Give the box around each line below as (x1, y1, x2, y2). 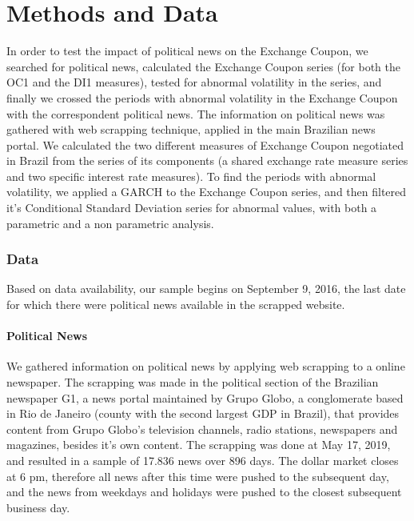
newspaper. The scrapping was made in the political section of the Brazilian (6, 374, 379, 391)
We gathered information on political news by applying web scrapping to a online (6, 358, 405, 375)
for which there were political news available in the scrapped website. (6, 296, 345, 313)
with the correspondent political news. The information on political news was (6, 105, 385, 122)
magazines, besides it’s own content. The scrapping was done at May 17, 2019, (6, 436, 391, 453)
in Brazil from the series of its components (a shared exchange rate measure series (6, 152, 408, 169)
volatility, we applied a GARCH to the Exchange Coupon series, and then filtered (6, 183, 407, 200)
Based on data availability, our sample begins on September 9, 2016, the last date (6, 280, 406, 297)
